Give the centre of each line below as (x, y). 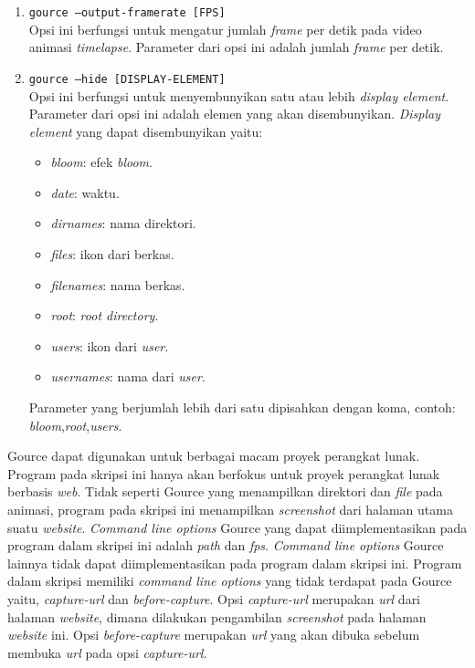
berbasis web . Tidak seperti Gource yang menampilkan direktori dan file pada (225, 491)
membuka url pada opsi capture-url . (107, 652)
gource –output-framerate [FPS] (127, 13)
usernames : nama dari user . (128, 376)
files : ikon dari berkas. (112, 254)
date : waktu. (85, 192)
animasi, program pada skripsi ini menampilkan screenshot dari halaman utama (230, 509)
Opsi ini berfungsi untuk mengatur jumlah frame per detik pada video (225, 29)
